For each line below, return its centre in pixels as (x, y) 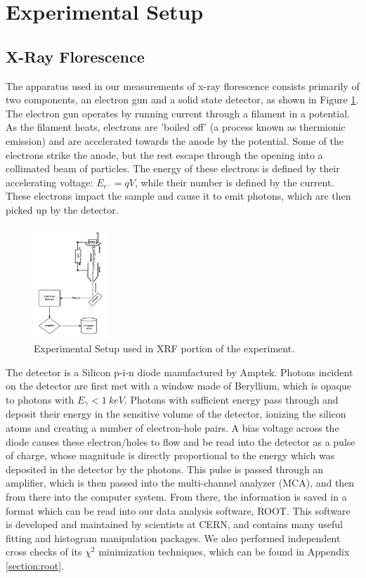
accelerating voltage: (50, 182)
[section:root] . (35, 565)
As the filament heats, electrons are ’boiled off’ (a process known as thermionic (176, 127)
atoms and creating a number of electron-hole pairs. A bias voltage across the (172, 427)
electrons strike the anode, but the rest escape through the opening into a (164, 154)
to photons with (40, 399)
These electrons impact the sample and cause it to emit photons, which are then (178, 196)
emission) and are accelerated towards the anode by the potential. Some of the (175, 140)
